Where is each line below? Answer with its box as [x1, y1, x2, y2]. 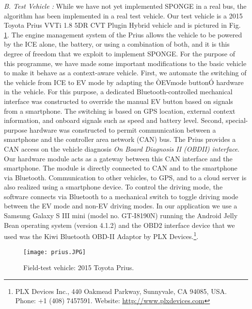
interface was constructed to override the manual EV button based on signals [4, 96, 233, 106]
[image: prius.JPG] [23, 248, 86, 256]
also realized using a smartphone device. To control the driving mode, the [4, 182, 223, 192]
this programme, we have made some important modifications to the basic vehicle [4, 58, 247, 68]
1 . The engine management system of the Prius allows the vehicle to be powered [4, 29, 242, 39]
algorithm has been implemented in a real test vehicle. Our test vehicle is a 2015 [4, 10, 243, 20]
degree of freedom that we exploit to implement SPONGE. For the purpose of [4, 48, 235, 58]
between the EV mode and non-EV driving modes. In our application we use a [4, 201, 237, 211]
